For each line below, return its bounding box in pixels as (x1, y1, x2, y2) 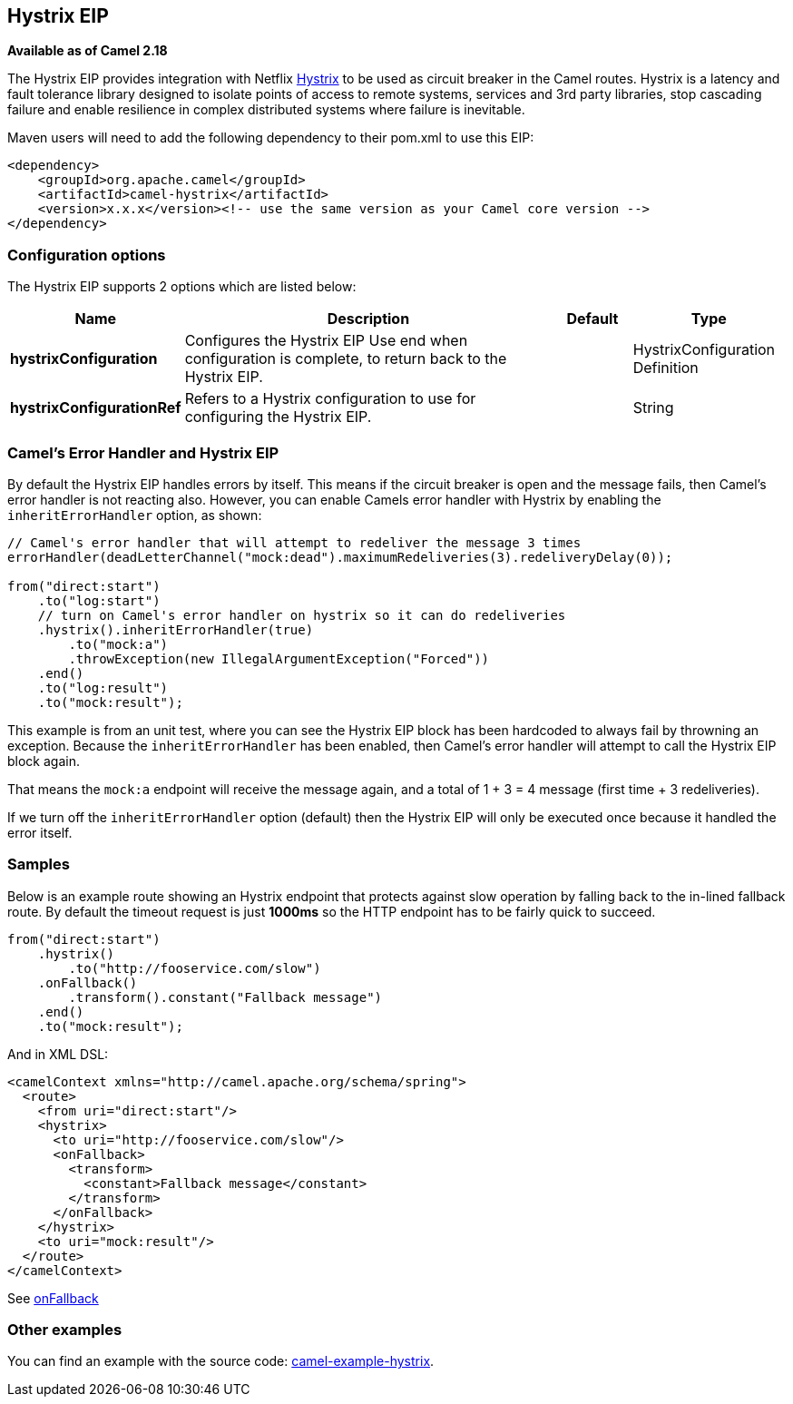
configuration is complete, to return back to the (184, 349, 507, 368)
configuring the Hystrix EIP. (184, 407, 372, 427)
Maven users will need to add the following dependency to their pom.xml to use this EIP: (7, 130, 534, 146)
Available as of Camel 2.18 (7, 43, 168, 59)
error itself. (7, 824, 73, 840)
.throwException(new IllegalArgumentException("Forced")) (68, 651, 490, 666)
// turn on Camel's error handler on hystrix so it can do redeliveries (37, 607, 566, 623)
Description (327, 309, 410, 329)
